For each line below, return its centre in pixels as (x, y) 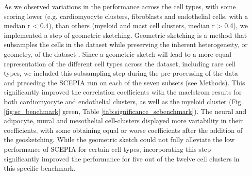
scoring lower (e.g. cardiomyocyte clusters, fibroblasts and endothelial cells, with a (126, 16)
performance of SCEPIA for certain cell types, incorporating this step (108, 149)
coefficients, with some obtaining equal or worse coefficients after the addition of (123, 130)
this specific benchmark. (40, 168)
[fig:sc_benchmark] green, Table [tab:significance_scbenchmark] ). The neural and (125, 111)
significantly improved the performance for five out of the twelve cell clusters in (122, 158)
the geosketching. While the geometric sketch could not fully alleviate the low (119, 139)
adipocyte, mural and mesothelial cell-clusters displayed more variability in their (124, 120)
